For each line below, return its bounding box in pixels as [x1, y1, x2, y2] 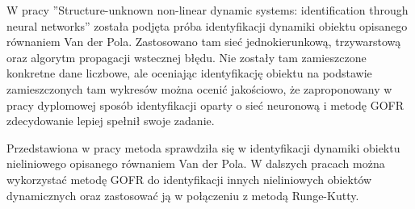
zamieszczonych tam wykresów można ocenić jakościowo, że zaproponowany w [6, 80, 392, 97]
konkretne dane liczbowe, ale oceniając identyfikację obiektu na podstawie [6, 65, 372, 82]
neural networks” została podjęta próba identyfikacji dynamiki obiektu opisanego [6, 17, 408, 34]
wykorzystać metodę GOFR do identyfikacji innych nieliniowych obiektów [6, 170, 372, 187]
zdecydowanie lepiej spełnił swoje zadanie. [6, 112, 215, 129]
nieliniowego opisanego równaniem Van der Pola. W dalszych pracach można [6, 155, 385, 172]
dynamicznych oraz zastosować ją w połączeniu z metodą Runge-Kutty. [6, 186, 359, 203]
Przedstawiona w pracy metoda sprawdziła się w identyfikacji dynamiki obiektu [6, 139, 400, 156]
